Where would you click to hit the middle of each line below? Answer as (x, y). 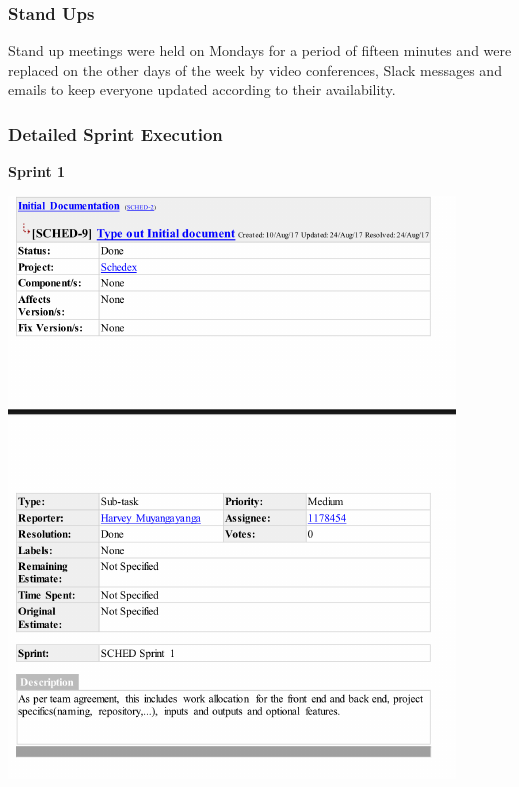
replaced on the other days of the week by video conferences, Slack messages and (255, 69)
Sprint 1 (37, 171)
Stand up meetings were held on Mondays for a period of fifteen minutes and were (260, 50)
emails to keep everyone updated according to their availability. (202, 89)
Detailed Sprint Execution (115, 133)
